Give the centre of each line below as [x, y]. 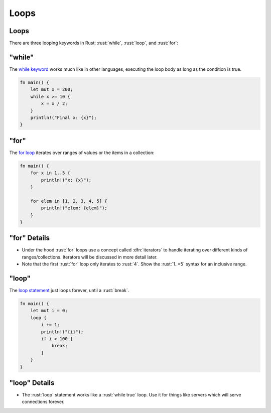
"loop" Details [32, 383]
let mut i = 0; [49, 311]
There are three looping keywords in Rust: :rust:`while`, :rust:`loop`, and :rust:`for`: [94, 43]
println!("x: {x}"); [66, 180]
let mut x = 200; [52, 90]
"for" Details [30, 238]
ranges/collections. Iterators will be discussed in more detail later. [90, 257]
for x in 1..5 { [50, 173]
